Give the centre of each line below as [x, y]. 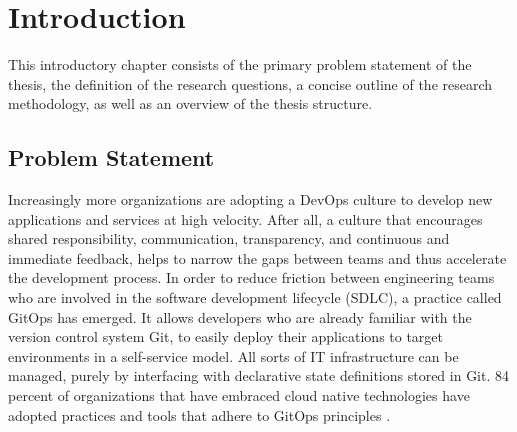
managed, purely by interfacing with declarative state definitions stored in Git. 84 [259, 375]
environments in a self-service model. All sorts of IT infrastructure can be [233, 355]
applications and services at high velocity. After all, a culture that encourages [245, 218]
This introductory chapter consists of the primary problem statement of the [240, 64]
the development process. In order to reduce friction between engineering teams [251, 277]
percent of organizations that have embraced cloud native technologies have [239, 395]
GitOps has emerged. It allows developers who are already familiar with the [240, 316]
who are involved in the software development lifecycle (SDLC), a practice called [255, 297]
